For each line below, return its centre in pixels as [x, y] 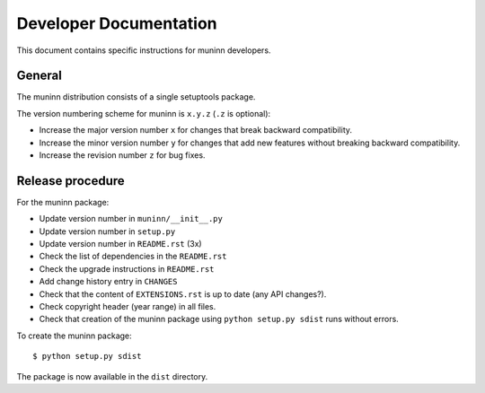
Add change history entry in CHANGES [108, 282]
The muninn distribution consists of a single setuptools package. [136, 97]
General [40, 76]
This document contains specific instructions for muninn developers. [144, 50]
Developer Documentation [117, 23]
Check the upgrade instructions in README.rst [127, 268]
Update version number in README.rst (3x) [120, 244]
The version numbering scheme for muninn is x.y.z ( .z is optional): [144, 113]
